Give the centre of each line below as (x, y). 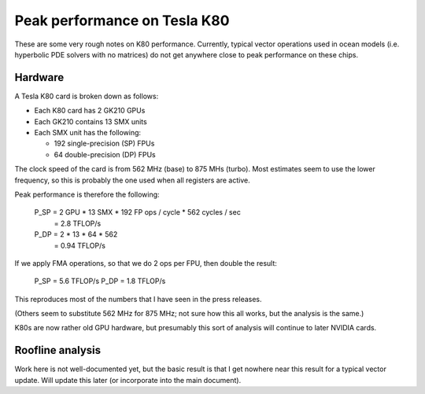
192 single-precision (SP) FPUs (104, 144)
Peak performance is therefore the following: (87, 194)
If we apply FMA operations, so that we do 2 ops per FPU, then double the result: (146, 263)
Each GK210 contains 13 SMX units (91, 121)
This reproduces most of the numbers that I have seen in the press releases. (139, 299)
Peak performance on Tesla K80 (122, 20)
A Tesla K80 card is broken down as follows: (87, 96)
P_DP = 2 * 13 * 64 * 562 (76, 234)
